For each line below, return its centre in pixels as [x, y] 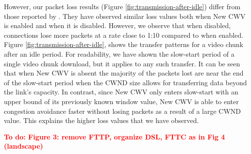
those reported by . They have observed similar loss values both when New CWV [125, 16]
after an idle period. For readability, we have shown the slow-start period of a [119, 54]
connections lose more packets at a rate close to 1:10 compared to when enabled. [124, 35]
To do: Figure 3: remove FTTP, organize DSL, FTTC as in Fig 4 [115, 136]
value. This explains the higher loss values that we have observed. [101, 120]
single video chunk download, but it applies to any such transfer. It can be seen [122, 63]
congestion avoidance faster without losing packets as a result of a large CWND [123, 111]
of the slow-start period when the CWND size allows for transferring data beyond [125, 82]
